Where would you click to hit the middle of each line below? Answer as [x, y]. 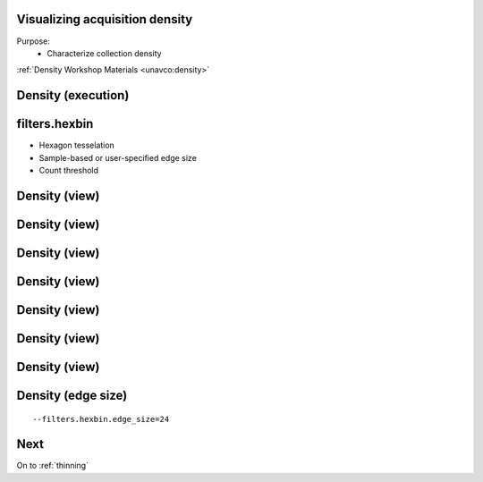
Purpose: [34, 41]
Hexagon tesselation [77, 145]
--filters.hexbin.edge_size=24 [101, 419]
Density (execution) [73, 95]
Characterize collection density [104, 53]
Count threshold [68, 170]
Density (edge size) [72, 395]
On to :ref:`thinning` [53, 466]
